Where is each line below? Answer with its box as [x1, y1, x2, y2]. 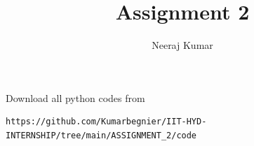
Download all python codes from [6, 90, 145, 105]
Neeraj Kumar [152, 38, 213, 52]
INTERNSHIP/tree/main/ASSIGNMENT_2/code [6, 130, 197, 140]
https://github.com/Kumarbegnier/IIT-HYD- [6, 117, 207, 127]
